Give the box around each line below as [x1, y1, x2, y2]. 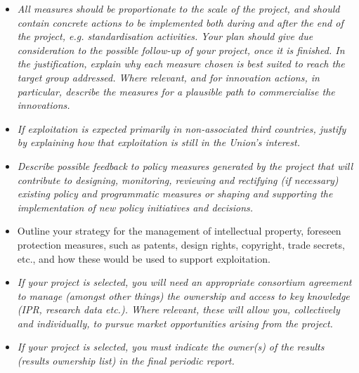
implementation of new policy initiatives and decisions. [17, 199, 254, 214]
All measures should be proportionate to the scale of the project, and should [17, 1, 340, 15]
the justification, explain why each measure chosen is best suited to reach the [17, 56, 345, 71]
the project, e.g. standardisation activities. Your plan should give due [17, 29, 313, 44]
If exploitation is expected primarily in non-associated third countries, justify [17, 121, 346, 136]
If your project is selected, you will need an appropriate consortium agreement [17, 275, 352, 289]
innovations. [17, 98, 70, 112]
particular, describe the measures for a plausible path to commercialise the [17, 84, 335, 98]
